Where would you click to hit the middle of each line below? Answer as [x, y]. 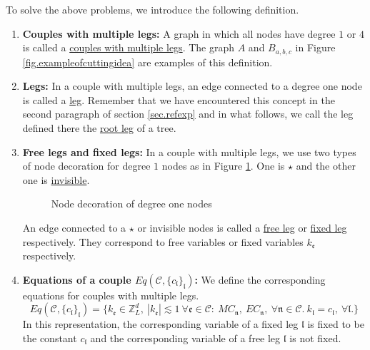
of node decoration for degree [86, 166]
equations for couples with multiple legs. [111, 295]
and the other [326, 166]
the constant [50, 338]
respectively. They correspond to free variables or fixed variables [163, 241]
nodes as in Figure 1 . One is [223, 166]
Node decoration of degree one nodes [131, 204]
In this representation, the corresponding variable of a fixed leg [160, 324]
